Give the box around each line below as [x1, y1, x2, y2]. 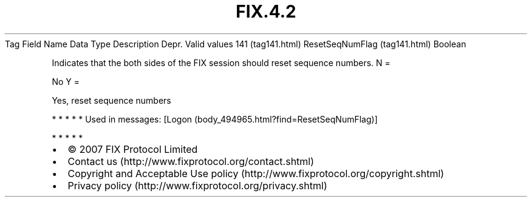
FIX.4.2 [236, 1, 296, 22]
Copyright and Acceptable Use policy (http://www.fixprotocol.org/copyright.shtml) [67, 167, 445, 180]
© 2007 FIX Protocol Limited [67, 143, 198, 155]
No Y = [52, 76, 80, 87]
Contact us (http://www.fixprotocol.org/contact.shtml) [67, 155, 315, 167]
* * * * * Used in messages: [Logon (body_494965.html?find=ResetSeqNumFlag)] [52, 113, 378, 124]
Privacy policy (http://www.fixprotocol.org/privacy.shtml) [67, 179, 327, 192]
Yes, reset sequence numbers [52, 95, 171, 106]
